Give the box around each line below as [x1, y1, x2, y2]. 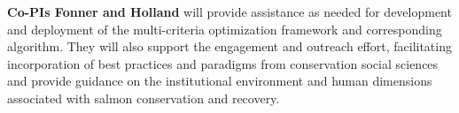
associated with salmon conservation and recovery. [7, 88, 280, 107]
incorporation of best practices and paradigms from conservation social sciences [7, 54, 439, 72]
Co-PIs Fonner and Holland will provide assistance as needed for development [7, 3, 452, 20]
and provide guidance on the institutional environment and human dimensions [7, 72, 432, 90]
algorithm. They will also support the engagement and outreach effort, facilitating [7, 37, 452, 56]
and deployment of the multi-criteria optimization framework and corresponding [7, 19, 442, 38]
